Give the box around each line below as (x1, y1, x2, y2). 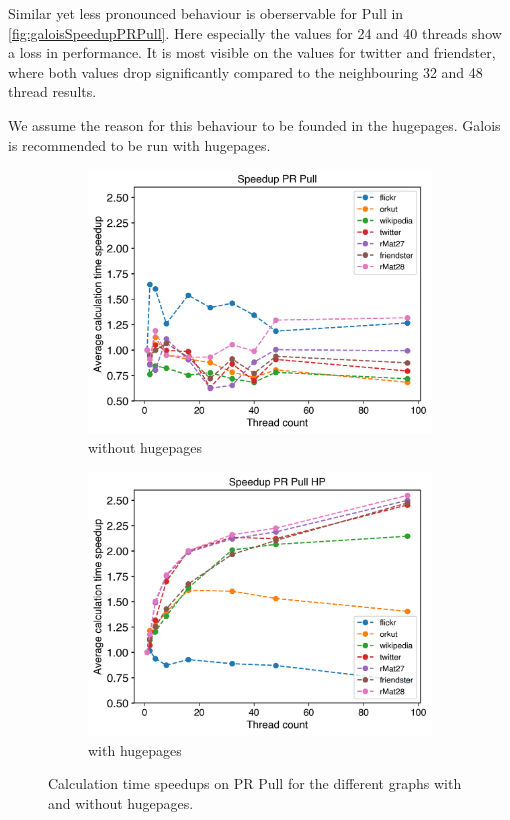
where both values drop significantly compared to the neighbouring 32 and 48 (8, 61, 483, 82)
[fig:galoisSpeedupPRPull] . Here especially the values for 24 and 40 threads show (8, 22, 502, 43)
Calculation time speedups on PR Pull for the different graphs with (48, 773, 462, 794)
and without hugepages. (48, 792, 194, 813)
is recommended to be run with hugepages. (8, 134, 271, 155)
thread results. (8, 81, 97, 102)
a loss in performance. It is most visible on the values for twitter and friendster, (8, 42, 496, 63)
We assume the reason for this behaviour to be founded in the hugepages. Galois (8, 114, 501, 135)
